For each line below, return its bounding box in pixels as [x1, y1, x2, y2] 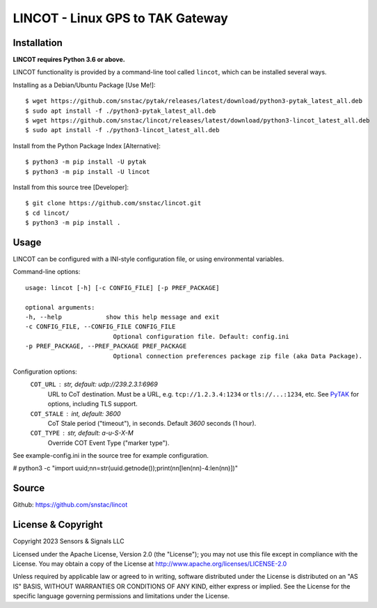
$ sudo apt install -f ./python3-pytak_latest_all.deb [25, 106, 216, 115]
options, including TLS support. [47, 400, 138, 408]
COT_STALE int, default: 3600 [30, 409, 121, 417]
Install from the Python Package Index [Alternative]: [13, 141, 161, 150]
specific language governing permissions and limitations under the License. [13, 592, 230, 600]
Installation [13, 37, 63, 49]
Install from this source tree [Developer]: [13, 183, 129, 191]
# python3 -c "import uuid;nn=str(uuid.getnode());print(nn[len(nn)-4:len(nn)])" [13, 464, 238, 472]
